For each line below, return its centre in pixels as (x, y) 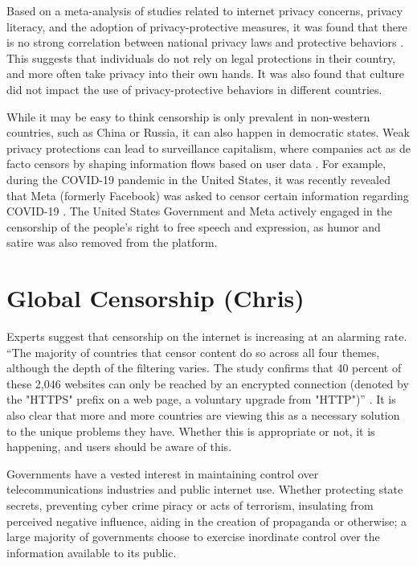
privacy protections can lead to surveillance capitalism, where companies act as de (208, 148)
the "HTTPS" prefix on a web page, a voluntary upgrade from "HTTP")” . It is (201, 399)
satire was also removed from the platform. (112, 242)
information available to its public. (92, 552)
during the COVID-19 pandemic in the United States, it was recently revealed (199, 179)
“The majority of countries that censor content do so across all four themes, (193, 352)
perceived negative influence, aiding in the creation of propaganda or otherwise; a (207, 521)
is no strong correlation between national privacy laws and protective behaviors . (205, 42)
